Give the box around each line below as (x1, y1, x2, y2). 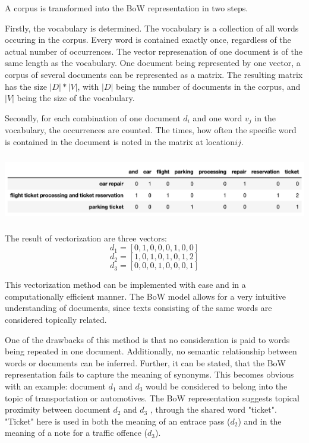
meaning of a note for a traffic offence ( (5, 426, 147, 439)
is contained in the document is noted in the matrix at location (5, 135, 235, 147)
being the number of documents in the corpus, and (116, 80, 301, 92)
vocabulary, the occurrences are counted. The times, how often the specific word (5, 124, 297, 136)
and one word (193, 111, 242, 124)
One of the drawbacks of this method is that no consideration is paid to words (5, 333, 290, 345)
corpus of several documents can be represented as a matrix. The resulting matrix (5, 68, 303, 80)
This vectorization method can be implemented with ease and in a (5, 278, 246, 291)
